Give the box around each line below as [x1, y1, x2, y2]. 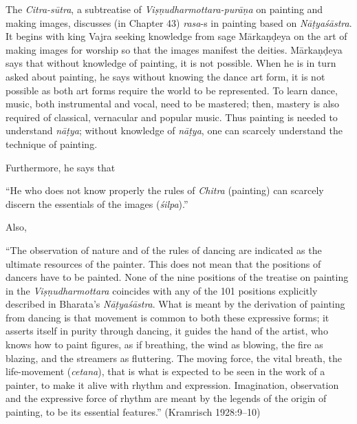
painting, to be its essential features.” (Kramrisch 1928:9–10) [6, 405, 261, 419]
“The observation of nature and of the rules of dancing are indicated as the [6, 242, 322, 257]
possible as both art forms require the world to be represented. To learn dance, [6, 83, 338, 97]
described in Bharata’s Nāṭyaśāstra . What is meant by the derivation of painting [6, 297, 345, 311]
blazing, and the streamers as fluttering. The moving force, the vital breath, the [6, 350, 342, 365]
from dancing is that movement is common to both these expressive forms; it [6, 310, 329, 324]
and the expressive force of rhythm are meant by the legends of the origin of [6, 391, 327, 405]
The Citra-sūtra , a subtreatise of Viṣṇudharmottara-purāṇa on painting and [6, 2, 323, 16]
